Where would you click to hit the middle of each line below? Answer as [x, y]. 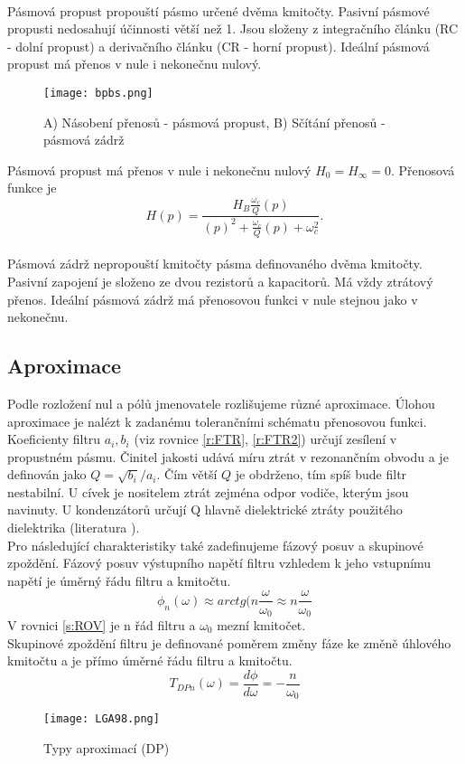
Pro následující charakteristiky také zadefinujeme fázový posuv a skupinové [215, 545]
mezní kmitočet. [261, 624]
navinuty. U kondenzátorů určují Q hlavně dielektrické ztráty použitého [205, 509]
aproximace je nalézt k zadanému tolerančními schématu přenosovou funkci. [217, 421]
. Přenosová [423, 170]
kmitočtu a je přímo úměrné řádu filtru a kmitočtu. [150, 660]
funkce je [32, 188]
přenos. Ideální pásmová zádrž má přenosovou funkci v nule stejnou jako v [213, 299]
